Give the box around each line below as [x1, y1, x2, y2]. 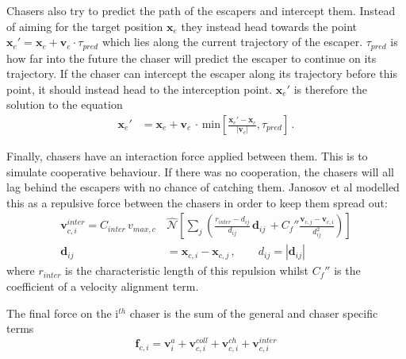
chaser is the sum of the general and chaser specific [129, 304, 378, 321]
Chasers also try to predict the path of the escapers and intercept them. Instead [6, 2, 396, 18]
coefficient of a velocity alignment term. [6, 278, 199, 295]
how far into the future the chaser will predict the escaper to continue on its [6, 49, 377, 66]
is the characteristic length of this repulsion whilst [65, 262, 309, 279]
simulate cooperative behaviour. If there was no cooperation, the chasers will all [6, 163, 394, 179]
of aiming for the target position [6, 17, 163, 34]
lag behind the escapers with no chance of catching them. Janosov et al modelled [6, 179, 400, 195]
